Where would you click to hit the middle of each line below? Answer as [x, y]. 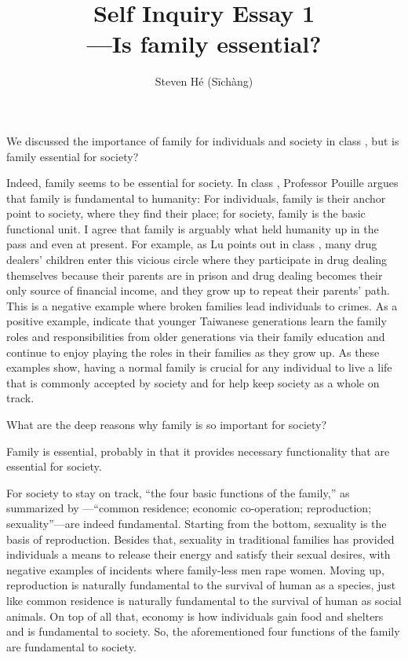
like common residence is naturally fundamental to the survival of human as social [204, 600]
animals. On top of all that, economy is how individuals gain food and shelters [195, 616]
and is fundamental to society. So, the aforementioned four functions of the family [203, 631]
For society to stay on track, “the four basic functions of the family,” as [178, 492]
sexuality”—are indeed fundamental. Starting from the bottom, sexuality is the [197, 523]
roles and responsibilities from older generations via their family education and [196, 337]
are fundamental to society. [71, 646]
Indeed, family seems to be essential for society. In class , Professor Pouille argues [202, 183]
